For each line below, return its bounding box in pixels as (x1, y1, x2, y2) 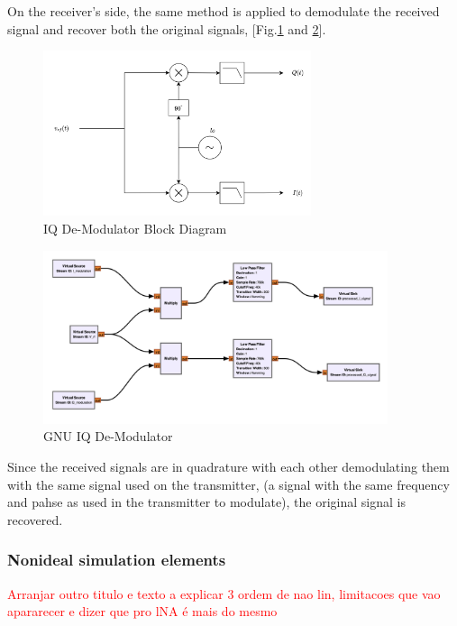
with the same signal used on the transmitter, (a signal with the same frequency (7, 474, 450, 493)
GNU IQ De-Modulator (43, 427, 173, 446)
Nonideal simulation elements (7, 548, 226, 571)
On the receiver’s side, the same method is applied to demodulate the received (7, 2, 440, 20)
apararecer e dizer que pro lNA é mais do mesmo (7, 602, 278, 621)
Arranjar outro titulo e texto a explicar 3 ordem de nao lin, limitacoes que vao (7, 584, 441, 603)
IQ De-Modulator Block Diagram (43, 218, 227, 237)
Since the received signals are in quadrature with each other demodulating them (7, 457, 450, 476)
